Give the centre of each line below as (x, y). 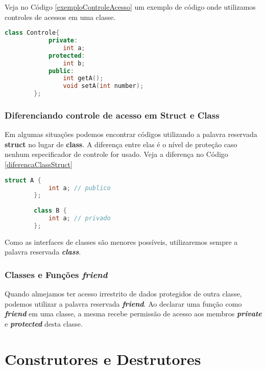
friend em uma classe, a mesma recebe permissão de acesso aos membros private (133, 314)
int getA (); (83, 78)
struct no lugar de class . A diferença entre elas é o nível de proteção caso (121, 144)
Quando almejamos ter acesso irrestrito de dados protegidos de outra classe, (123, 294)
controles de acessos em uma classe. (60, 17)
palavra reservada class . (43, 252)
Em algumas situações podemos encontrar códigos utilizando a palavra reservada (131, 134)
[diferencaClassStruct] (39, 164)
